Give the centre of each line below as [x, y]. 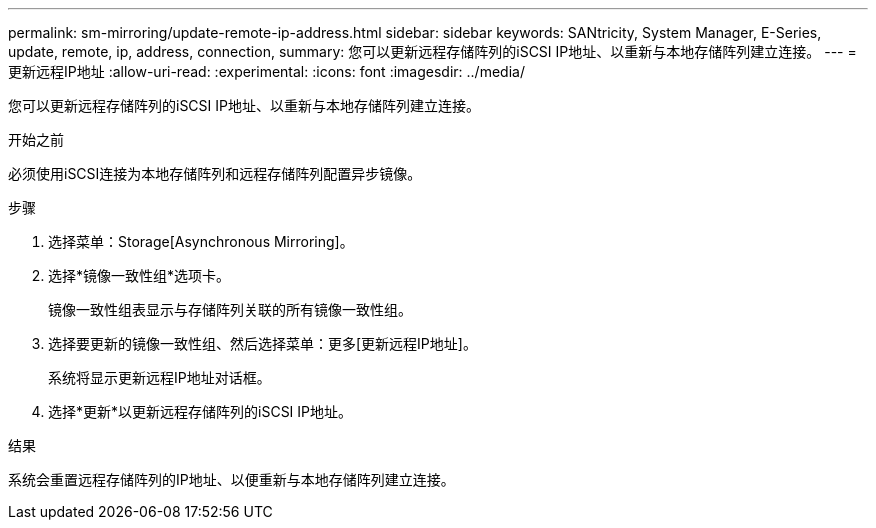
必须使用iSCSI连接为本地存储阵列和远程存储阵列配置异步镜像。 [215, 173]
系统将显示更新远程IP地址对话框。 [159, 377]
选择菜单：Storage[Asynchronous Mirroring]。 [201, 241]
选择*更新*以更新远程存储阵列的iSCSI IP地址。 [200, 411]
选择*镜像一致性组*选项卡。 [139, 275]
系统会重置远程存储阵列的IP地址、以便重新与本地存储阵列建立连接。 [231, 479]
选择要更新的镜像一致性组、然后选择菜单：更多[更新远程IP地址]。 [262, 343]
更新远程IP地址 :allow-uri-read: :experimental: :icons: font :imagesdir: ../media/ [266, 71]
